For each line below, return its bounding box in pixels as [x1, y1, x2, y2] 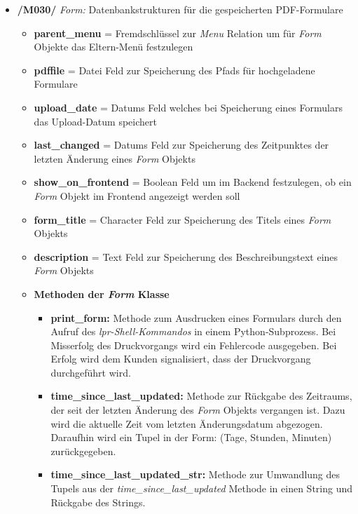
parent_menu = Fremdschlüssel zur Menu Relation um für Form [34, 25, 322, 40]
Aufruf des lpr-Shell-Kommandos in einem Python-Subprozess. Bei [50, 324, 336, 339]
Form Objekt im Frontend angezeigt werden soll [34, 188, 240, 203]
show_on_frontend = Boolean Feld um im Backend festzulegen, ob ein [34, 175, 352, 189]
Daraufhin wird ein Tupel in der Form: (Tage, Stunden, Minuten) [50, 430, 332, 445]
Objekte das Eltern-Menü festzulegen [34, 39, 193, 54]
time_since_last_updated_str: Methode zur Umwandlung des [50, 467, 340, 482]
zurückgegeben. [50, 443, 116, 458]
